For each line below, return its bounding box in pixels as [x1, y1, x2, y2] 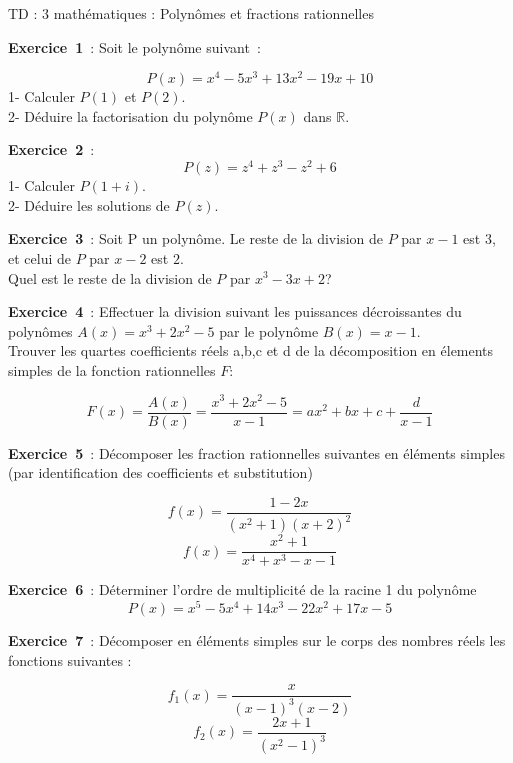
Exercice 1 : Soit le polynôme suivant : [8, 36, 261, 57]
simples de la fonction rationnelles [8, 359, 216, 380]
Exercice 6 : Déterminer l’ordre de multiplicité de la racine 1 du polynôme [8, 579, 477, 600]
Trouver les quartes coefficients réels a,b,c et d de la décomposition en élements [8, 340, 494, 361]
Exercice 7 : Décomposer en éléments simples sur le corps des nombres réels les [8, 630, 506, 651]
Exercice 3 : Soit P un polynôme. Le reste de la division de [8, 228, 384, 249]
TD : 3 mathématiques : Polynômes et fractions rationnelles [8, 3, 374, 23]
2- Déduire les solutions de [8, 194, 170, 215]
